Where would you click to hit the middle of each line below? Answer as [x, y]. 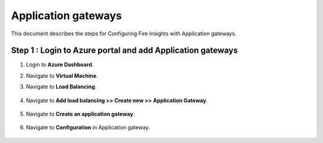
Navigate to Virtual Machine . [62, 75]
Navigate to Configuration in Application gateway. [88, 127]
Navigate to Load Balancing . [61, 87]
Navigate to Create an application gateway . [80, 114]
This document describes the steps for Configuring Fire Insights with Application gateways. [124, 34]
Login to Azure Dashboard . [60, 65]
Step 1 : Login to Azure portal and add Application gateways [125, 51]
